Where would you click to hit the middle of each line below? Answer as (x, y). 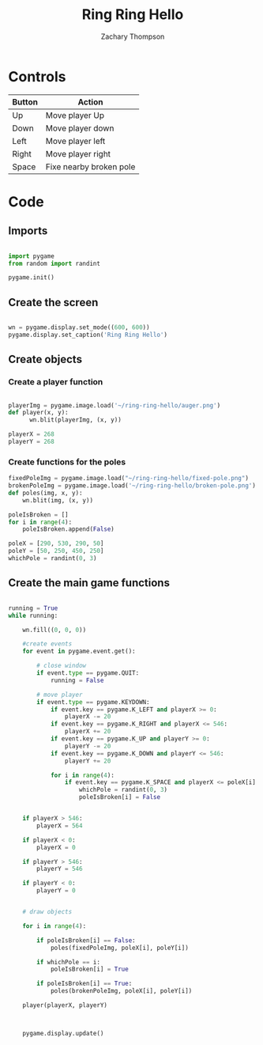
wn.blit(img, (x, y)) (58, 500)
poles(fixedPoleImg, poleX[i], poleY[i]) (120, 948)
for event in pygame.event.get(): (79, 651)
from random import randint (54, 263)
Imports (28, 231)
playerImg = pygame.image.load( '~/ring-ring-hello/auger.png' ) (115, 405)
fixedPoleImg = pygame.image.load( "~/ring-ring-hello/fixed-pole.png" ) (128, 479)
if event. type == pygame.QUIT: (88, 673)
